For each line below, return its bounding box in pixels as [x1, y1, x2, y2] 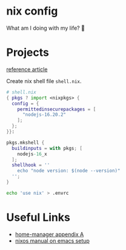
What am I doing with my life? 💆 [6, 24, 85, 32]
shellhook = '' [12, 162, 50, 168]
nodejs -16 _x [17, 150, 47, 157]
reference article [6, 66, 48, 73]
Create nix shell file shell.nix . [6, 77, 82, 84]
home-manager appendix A [15, 231, 84, 238]
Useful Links [6, 211, 71, 224]
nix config [6, 4, 58, 18]
